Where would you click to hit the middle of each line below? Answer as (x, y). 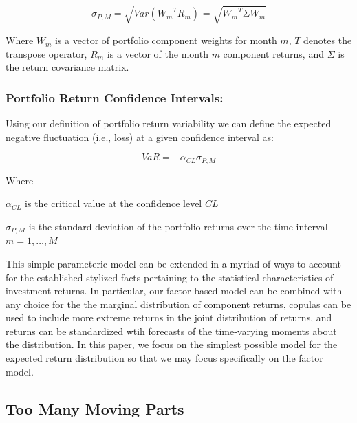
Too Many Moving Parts (95, 408)
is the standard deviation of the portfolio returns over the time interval (178, 226)
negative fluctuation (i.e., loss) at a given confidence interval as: (140, 137)
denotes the (328, 40)
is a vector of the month (158, 53)
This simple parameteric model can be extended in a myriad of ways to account (173, 263)
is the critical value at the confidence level (113, 203)
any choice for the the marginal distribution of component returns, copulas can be (178, 304)
